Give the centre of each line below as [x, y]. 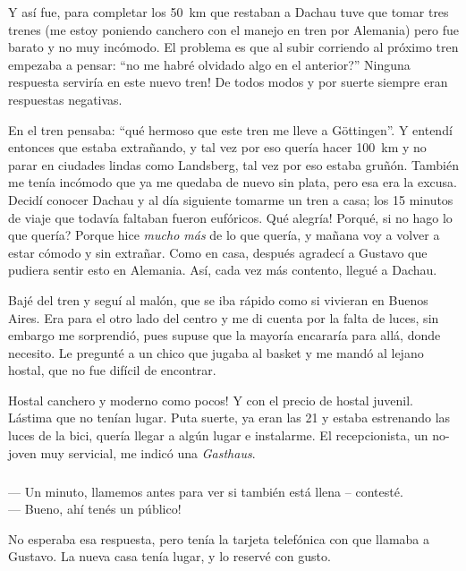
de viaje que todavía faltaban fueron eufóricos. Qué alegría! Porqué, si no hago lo [230, 217]
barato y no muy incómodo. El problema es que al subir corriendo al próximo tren [233, 47]
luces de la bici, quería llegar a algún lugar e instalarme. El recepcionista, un [218, 435]
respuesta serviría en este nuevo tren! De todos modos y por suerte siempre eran [228, 82]
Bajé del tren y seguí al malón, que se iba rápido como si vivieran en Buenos [218, 299]
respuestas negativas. [65, 99]
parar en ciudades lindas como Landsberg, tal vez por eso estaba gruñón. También [233, 164]
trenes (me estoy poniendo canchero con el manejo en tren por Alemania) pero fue [233, 29]
